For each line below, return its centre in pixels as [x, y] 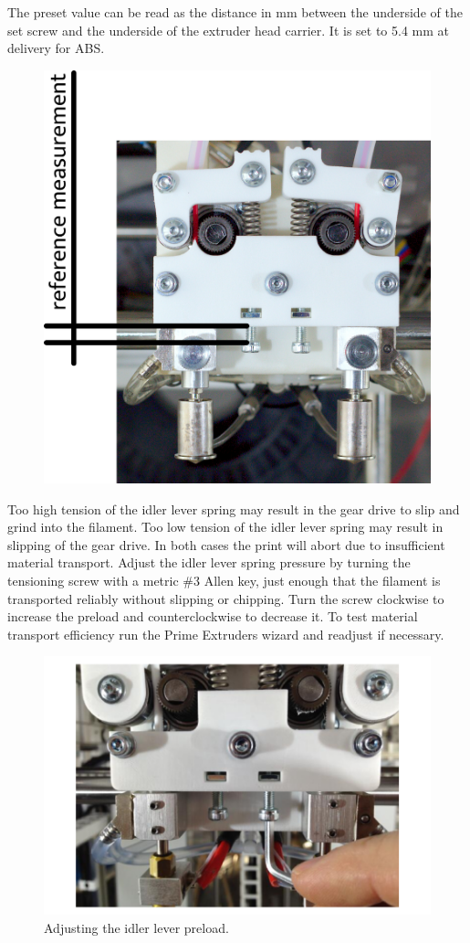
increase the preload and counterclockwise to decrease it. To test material [213, 616]
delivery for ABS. [56, 48]
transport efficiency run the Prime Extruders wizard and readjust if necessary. [226, 634]
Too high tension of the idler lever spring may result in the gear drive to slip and [234, 509]
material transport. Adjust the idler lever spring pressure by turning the [209, 562]
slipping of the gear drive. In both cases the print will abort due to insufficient [226, 544]
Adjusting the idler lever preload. [136, 927]
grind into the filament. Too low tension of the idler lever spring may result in [225, 527]
